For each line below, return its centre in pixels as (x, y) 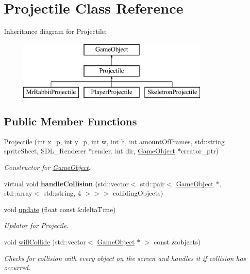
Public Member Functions (70, 121)
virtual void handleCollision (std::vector (67, 183)
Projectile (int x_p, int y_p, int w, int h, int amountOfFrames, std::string (114, 141)
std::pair (152, 183)
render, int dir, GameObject (133, 151)
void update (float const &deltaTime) (60, 209)
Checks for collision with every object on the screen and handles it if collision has (125, 258)
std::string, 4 (62, 193)
